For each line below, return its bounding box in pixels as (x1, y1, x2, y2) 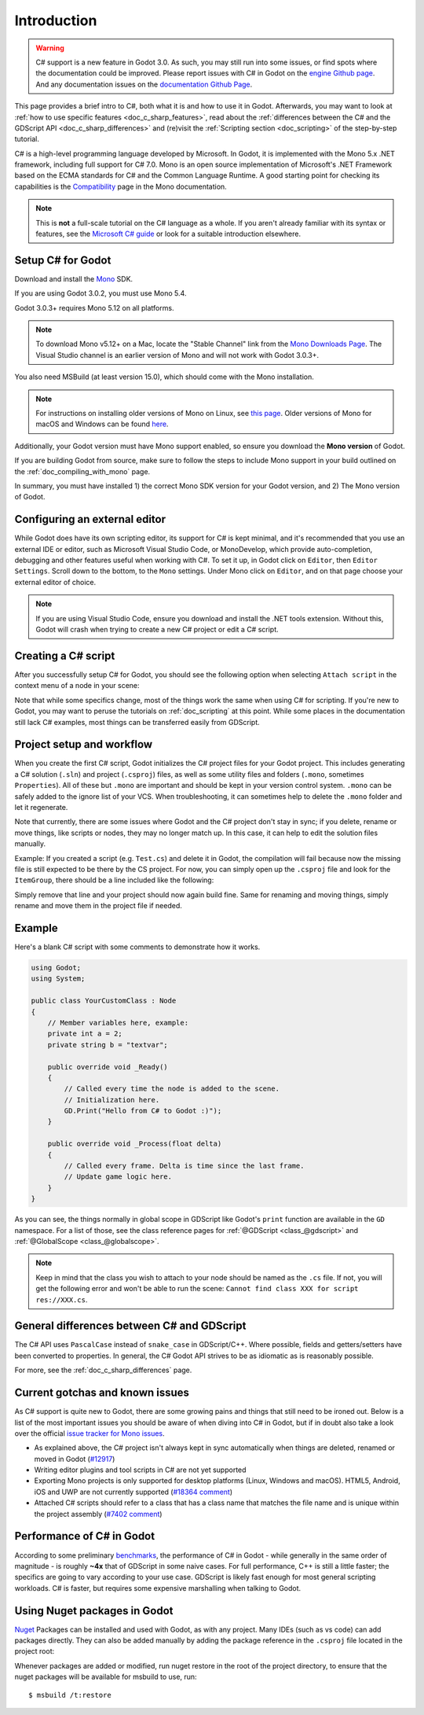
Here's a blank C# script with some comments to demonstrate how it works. (14, 942, 261, 951)
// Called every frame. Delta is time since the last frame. (64, 1161, 305, 1171)
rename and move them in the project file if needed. (14, 901, 182, 911)
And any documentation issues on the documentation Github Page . (35, 79, 253, 89)
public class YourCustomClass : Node (31, 996, 177, 1006)
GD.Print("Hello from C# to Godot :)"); (64, 1106, 222, 1116)
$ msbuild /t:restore (28, 1691, 111, 1699)
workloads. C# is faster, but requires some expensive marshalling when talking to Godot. (14, 1583, 302, 1592)
